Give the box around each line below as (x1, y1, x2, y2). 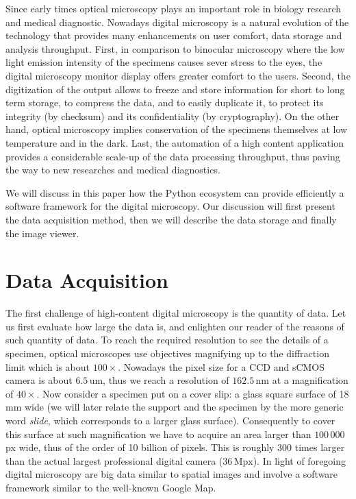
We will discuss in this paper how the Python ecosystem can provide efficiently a (5, 185, 344, 199)
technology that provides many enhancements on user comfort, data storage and (5, 28, 342, 42)
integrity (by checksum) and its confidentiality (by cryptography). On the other (5, 108, 340, 123)
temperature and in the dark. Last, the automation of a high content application (5, 135, 344, 149)
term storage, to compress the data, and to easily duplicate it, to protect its (5, 95, 324, 110)
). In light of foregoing (253, 453, 346, 467)
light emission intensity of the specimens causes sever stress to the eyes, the (5, 55, 322, 69)
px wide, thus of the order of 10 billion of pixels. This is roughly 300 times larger (5, 440, 345, 454)
